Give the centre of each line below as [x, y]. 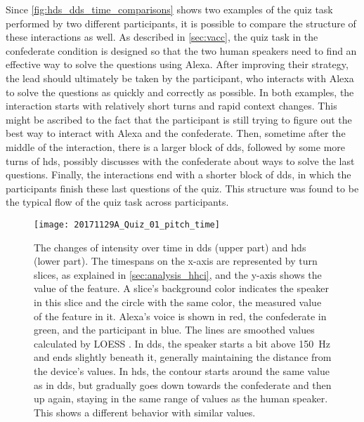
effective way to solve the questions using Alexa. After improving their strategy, [177, 64]
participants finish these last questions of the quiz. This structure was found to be [182, 188]
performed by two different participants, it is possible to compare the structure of [181, 23]
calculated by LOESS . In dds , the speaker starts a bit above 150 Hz [182, 343]
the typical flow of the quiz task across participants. [117, 202]
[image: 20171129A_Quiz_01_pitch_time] [127, 224]
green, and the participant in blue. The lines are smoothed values [174, 330]
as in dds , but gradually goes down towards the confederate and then [183, 384]
